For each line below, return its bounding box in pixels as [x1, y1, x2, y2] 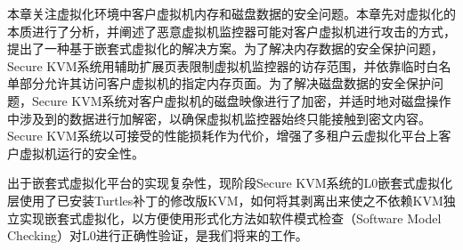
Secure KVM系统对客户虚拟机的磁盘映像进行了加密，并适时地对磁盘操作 [31, 91, 451, 109]
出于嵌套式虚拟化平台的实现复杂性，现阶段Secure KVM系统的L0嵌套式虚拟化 [7, 173, 453, 192]
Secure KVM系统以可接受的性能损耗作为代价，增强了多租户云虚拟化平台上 [7, 126, 439, 145]
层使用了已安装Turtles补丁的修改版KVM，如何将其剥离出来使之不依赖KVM [7, 190, 443, 209]
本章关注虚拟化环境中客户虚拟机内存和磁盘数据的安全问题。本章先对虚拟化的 [7, 4, 456, 22]
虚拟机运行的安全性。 [19, 143, 144, 162]
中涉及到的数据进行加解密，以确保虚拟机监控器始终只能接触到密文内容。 [7, 109, 431, 127]
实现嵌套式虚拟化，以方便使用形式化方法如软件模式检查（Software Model [19, 208, 442, 227]
